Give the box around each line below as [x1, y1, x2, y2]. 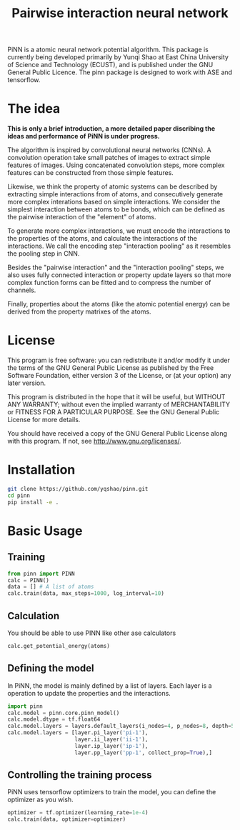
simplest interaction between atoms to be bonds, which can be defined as [7, 205, 225, 214]
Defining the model [7, 662, 94, 674]
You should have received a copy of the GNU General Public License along [7, 429, 227, 438]
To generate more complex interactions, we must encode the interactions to [7, 226, 231, 235]
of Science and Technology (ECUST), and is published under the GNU [7, 61, 214, 69]
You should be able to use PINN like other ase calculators [7, 629, 176, 637]
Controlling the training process [7, 769, 152, 781]
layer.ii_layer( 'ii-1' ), [74, 736, 149, 743]
